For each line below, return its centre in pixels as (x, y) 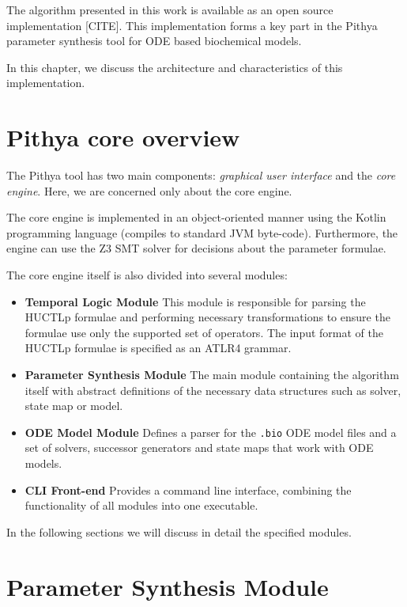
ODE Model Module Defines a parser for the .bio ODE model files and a (211, 432)
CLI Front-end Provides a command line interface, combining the (188, 489)
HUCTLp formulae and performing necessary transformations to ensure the (207, 317)
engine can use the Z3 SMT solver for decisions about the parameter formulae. (196, 248)
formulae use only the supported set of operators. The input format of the (204, 332)
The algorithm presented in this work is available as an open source (170, 9)
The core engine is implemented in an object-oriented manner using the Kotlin (196, 217)
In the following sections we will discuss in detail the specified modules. (179, 531)
